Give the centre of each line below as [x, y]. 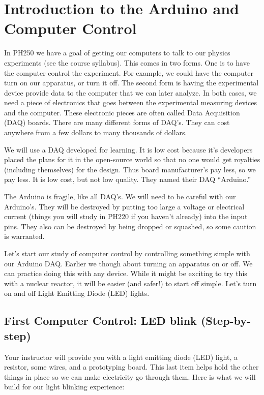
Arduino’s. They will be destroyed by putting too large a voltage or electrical [124, 206]
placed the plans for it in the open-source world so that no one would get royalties [132, 159]
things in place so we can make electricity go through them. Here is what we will [130, 376]
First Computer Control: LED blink [100, 321]
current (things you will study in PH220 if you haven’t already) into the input [126, 216]
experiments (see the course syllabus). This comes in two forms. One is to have [127, 62]
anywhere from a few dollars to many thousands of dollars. [96, 132]
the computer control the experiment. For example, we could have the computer [129, 72]
